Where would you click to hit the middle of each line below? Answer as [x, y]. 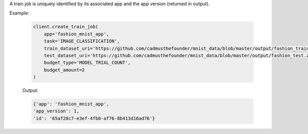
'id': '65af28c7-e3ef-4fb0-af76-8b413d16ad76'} [94, 118]
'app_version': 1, [56, 111]
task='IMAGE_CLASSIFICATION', [82, 41]
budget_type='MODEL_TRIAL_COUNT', [87, 63]
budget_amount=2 [64, 70]
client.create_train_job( [66, 27]
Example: [19, 13]
